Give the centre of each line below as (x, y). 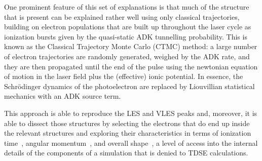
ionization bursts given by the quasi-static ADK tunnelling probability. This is (126, 36)
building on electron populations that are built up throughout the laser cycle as (128, 27)
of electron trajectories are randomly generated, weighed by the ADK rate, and (127, 56)
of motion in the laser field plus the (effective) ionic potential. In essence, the (124, 76)
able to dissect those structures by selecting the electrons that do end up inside (127, 123)
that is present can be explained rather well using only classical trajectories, (122, 16)
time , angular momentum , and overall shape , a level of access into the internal (131, 143)
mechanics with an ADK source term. (63, 96)
